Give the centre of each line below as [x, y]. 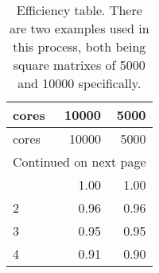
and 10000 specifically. [79, 83]
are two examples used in [79, 28]
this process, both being [79, 46]
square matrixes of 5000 [79, 65]
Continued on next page [79, 161]
